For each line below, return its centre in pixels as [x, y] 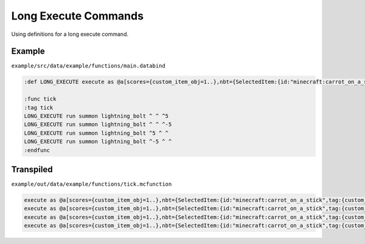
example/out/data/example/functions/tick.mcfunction [92, 184]
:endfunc [37, 150]
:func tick [40, 99]
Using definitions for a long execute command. [70, 34]
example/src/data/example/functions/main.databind [88, 66]
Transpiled [32, 169]
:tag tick [39, 107]
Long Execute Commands [78, 16]
